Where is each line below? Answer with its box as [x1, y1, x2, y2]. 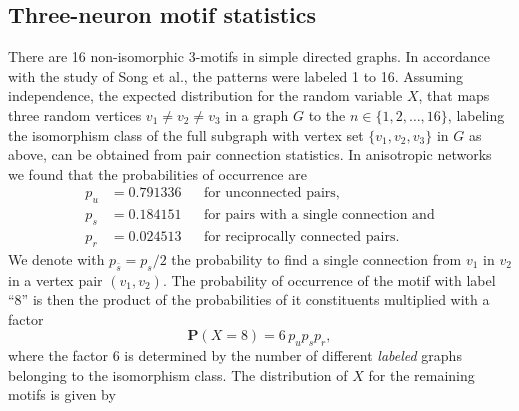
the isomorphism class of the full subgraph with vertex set [8, 124, 364, 145]
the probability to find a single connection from [171, 248, 462, 269]
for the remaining [368, 364, 475, 385]
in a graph [225, 104, 289, 125]
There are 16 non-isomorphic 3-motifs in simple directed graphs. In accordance [8, 46, 490, 67]
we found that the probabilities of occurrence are [8, 163, 307, 184]
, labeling [447, 104, 505, 125]
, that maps [418, 85, 490, 106]
